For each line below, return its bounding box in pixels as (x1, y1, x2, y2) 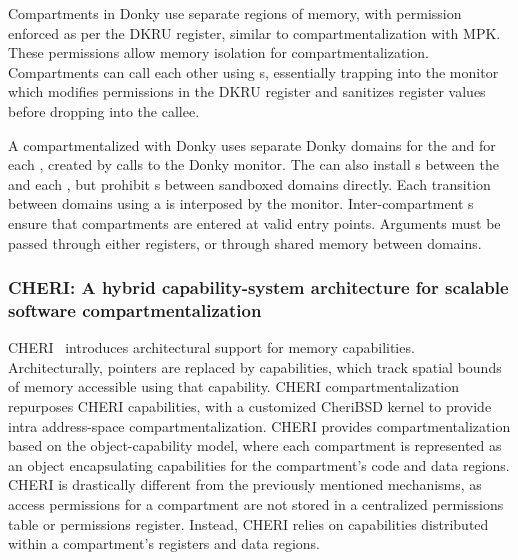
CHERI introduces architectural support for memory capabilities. (8, 337, 415, 358)
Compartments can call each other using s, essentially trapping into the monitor (8, 61, 499, 82)
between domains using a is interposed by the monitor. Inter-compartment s (8, 193, 474, 214)
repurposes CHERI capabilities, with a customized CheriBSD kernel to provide (8, 396, 492, 417)
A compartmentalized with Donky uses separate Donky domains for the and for (8, 134, 496, 155)
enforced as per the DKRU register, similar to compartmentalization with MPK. (8, 22, 501, 43)
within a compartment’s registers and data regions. (8, 533, 320, 554)
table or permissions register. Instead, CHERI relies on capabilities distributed (8, 513, 489, 534)
